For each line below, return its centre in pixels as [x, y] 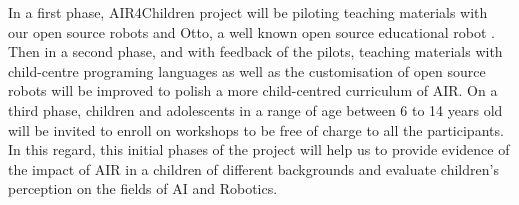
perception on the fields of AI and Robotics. [143, 188]
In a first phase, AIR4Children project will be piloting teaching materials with [248, 12]
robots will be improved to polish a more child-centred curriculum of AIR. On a [253, 90]
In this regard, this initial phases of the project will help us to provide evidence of [259, 149]
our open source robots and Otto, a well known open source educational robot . [251, 31]
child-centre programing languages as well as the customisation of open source [247, 70]
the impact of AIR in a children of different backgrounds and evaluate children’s [253, 168]
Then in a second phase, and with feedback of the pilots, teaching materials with [255, 51]
